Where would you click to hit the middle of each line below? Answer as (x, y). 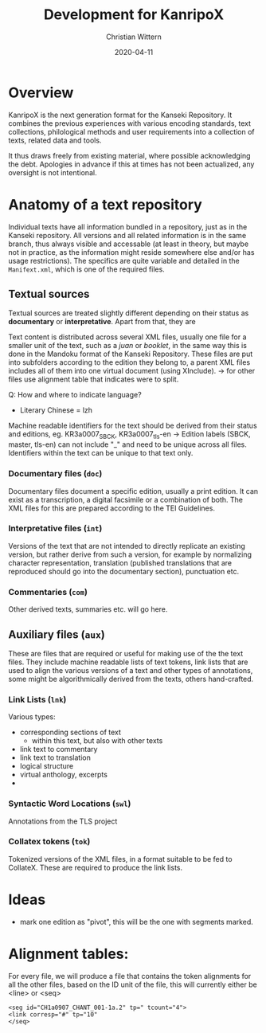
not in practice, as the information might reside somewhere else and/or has (131, 252)
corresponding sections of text (70, 732)
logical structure (47, 766)
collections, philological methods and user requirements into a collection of (131, 131)
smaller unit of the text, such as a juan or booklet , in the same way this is (127, 346)
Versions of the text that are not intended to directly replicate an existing (127, 546)
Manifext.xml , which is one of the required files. (86, 269)
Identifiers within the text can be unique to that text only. (101, 453)
